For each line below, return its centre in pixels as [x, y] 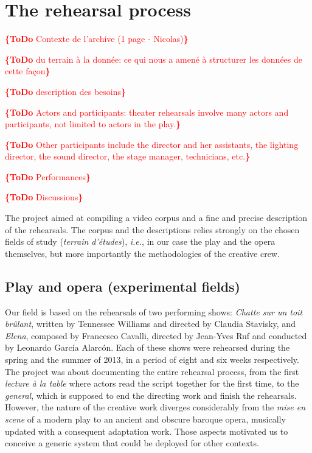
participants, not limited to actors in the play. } [93, 124]
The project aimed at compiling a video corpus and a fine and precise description [156, 218]
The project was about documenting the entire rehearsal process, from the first [152, 371]
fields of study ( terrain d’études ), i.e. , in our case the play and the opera [140, 241]
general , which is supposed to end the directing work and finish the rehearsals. [151, 395]
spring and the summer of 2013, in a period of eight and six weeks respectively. [152, 360]
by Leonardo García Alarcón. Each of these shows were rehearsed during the [147, 347]
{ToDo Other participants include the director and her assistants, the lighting [152, 144]
